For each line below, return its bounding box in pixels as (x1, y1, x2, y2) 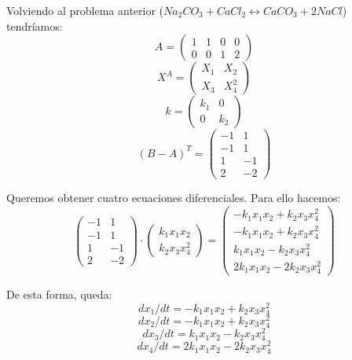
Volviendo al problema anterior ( (6, 2, 164, 18)
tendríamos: (6, 17, 63, 34)
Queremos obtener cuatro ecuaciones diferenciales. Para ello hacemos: (6, 189, 341, 206)
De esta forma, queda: (6, 286, 112, 303)
